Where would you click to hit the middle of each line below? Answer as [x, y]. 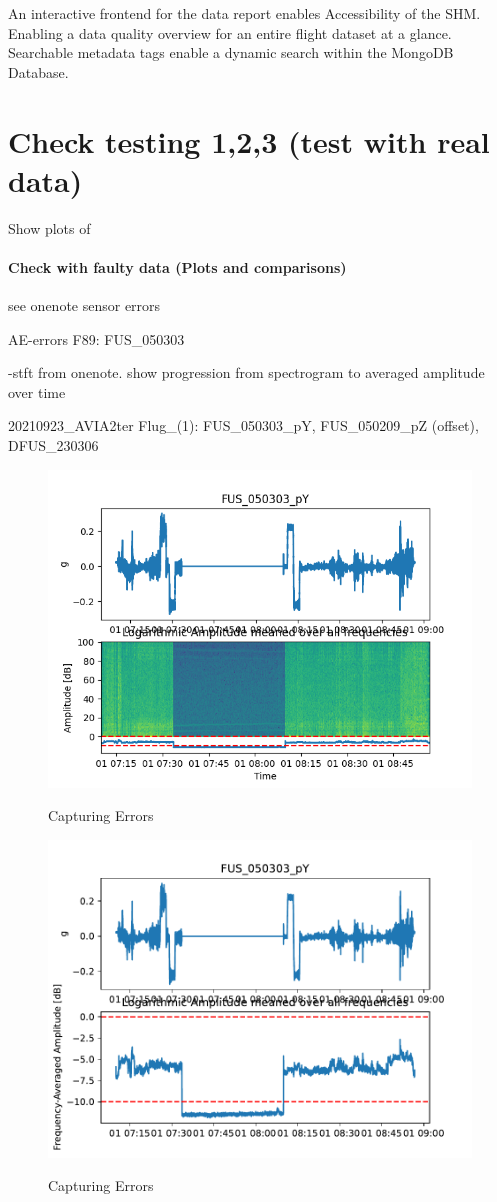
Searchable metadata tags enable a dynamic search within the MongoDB [231, 52]
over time [37, 391]
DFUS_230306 [53, 445]
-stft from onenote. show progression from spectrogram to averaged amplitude [246, 372]
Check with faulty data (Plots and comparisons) [177, 266]
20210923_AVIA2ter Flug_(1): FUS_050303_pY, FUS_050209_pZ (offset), [243, 425]
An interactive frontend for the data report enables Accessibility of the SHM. [244, 13]
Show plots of [49, 227]
